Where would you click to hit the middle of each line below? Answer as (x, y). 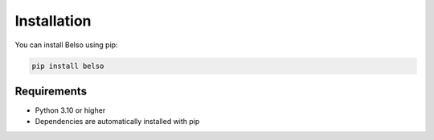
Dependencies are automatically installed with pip (117, 122)
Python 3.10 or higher (70, 110)
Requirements (51, 91)
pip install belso (68, 66)
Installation (53, 21)
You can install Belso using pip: (66, 45)
